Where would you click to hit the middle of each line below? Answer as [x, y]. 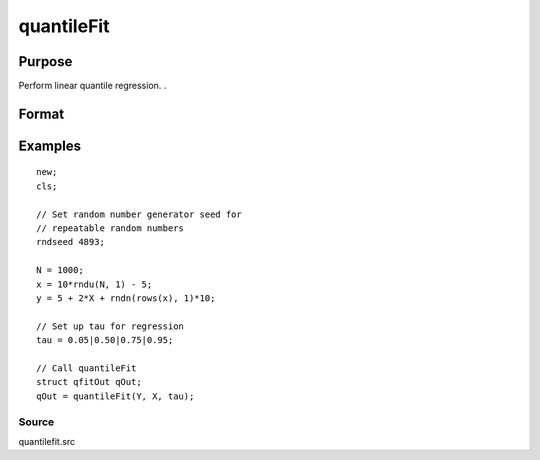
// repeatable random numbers [110, 228]
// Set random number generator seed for [139, 214]
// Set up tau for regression [110, 326]
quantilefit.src [47, 441]
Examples [50, 145]
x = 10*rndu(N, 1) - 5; [94, 284]
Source [36, 422]
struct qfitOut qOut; [89, 382]
